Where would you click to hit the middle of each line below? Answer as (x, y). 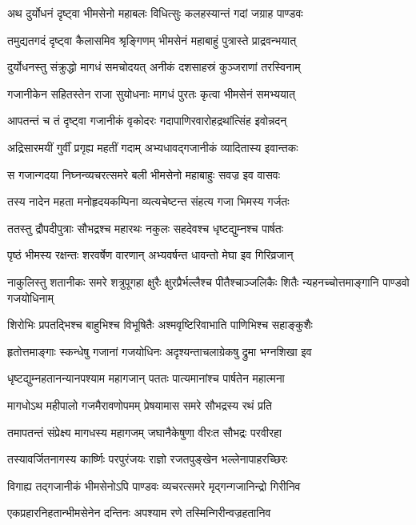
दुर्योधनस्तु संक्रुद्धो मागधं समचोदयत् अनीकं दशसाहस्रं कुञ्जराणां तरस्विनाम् (154, 67)
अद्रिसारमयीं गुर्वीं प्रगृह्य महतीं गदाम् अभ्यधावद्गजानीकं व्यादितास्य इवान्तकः (153, 147)
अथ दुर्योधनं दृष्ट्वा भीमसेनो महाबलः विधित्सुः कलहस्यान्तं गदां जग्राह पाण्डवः (155, 13)
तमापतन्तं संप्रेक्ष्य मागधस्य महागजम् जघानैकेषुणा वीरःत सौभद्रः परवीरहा (145, 432)
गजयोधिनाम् (30, 297)
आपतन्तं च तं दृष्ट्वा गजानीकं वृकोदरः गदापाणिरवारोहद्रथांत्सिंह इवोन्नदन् (147, 120)
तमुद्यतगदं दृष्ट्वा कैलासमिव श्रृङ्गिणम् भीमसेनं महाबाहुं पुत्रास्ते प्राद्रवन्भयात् (152, 40)
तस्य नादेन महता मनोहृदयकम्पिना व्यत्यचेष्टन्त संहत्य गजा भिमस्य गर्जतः (148, 201)
